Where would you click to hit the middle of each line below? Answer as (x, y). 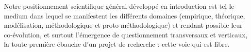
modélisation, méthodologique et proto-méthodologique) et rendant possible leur (123, 25)
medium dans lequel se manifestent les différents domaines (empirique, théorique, (125, 15)
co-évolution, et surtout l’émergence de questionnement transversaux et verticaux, (126, 34)
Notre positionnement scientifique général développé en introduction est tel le (119, 6)
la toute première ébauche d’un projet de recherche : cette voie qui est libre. (117, 44)
